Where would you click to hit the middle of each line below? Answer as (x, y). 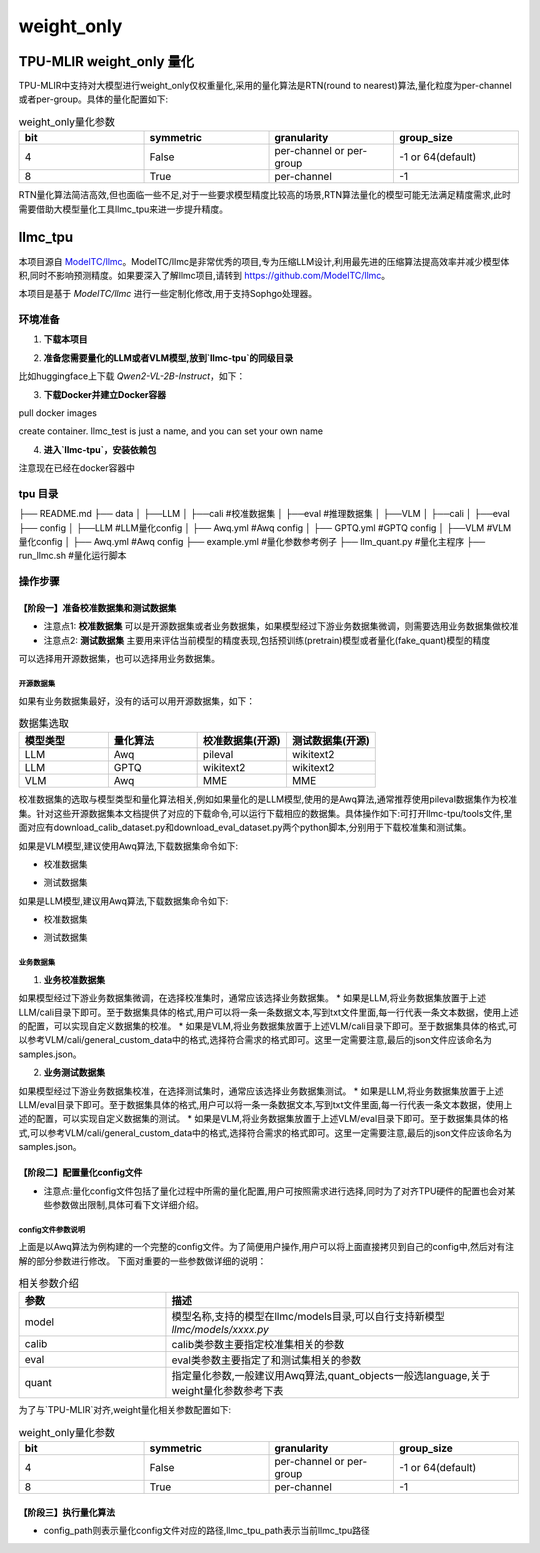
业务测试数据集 (74, 1072)
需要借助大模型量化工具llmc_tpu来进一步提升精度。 (123, 209)
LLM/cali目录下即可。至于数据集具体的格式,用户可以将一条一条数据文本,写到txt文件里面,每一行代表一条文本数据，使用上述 (268, 1012)
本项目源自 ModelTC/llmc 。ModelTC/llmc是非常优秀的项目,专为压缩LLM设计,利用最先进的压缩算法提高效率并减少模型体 (264, 261)
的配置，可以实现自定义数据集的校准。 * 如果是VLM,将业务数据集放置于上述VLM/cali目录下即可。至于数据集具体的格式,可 (268, 1026)
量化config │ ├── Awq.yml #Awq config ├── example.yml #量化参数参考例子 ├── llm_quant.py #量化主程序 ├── (252, 542)
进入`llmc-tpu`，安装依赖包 (100, 449)
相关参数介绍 (49, 1283)
